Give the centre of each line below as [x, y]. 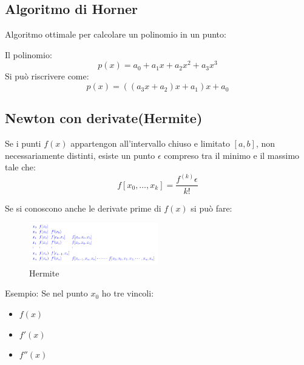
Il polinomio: [29, 54]
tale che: [20, 167]
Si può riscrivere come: [47, 76]
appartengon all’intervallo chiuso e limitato [150, 143]
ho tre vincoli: [128, 293]
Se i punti [23, 143]
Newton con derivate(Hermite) [104, 118]
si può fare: [211, 208]
